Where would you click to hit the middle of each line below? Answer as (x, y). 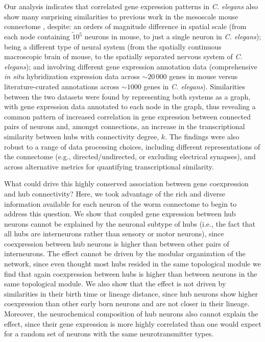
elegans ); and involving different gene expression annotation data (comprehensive (131, 66)
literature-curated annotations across (62, 86)
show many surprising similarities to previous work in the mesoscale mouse (121, 16)
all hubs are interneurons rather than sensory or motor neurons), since (114, 234)
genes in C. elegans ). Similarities (194, 86)
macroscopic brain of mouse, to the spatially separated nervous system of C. (123, 56)
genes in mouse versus (203, 76)
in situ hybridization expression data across (72, 76)
